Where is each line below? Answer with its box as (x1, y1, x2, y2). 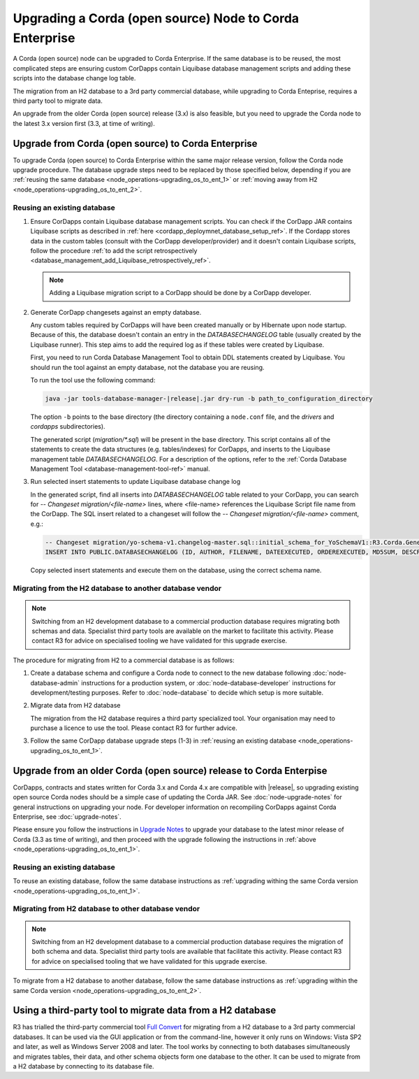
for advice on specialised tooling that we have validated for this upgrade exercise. (31, 957, 267, 965)
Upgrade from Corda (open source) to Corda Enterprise (13, 137, 258, 150)
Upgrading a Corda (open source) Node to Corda (13, 10, 300, 26)
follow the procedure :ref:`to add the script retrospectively (30, 247, 198, 255)
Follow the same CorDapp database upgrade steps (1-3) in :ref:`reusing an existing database (30, 736, 297, 745)
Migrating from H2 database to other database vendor (13, 904, 200, 914)
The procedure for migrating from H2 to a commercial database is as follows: (13, 656, 235, 664)
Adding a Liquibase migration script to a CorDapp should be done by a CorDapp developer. (49, 289, 311, 297)
